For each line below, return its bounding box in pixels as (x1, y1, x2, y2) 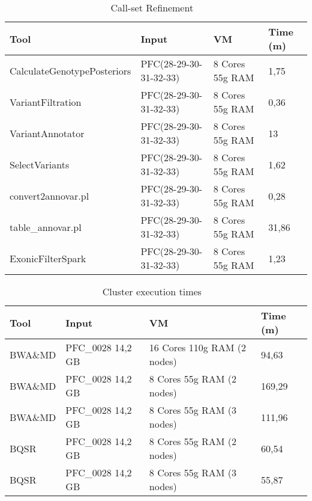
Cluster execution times (102, 284, 202, 298)
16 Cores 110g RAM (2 (149, 340, 247, 354)
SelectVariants (10, 157, 70, 171)
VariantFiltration (10, 94, 82, 109)
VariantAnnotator (10, 126, 85, 140)
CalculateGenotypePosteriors (10, 63, 131, 78)
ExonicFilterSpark (10, 251, 86, 265)
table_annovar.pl (10, 220, 82, 234)
